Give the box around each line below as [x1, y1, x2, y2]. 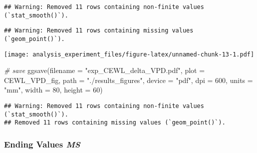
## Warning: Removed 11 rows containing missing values [4, 27, 194, 34]
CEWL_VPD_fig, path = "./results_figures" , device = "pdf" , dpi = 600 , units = [4, 74, 253, 85]
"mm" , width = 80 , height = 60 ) [4, 84, 103, 95]
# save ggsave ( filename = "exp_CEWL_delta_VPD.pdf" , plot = [4, 65, 205, 75]
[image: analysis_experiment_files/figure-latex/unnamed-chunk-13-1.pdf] [4, 50, 255, 58]
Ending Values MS [4, 137, 80, 150]
